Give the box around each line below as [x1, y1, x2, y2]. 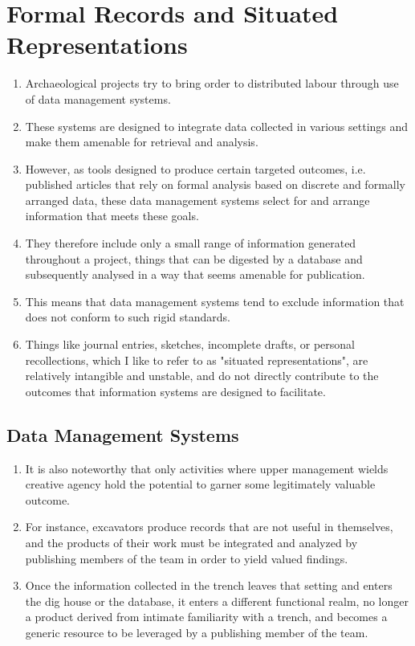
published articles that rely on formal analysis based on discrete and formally [25, 176, 405, 193]
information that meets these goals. [25, 207, 199, 224]
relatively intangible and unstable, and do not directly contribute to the [25, 367, 379, 384]
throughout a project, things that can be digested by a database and [25, 250, 363, 267]
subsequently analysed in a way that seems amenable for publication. [25, 266, 365, 283]
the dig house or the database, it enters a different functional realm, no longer [25, 592, 409, 609]
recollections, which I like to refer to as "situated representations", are [25, 351, 368, 368]
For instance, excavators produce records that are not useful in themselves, [25, 518, 393, 535]
